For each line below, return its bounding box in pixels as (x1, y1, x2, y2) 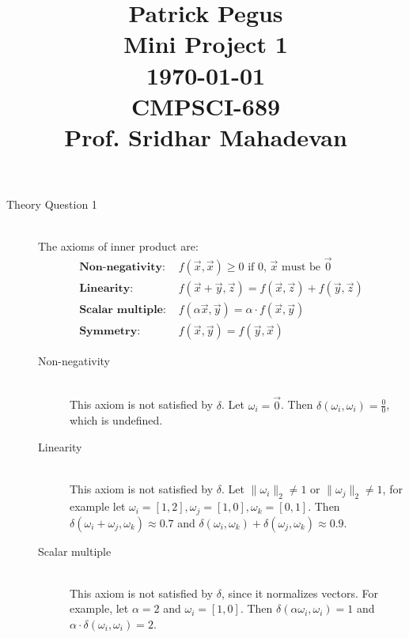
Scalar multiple (38, 542, 112, 559)
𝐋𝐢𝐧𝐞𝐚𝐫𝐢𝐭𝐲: (79, 283, 134, 295)
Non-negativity (38, 353, 111, 369)
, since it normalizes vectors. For (222, 584, 379, 601)
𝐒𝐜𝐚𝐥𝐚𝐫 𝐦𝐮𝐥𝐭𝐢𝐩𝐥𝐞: (79, 304, 166, 316)
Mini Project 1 (123, 28, 288, 60)
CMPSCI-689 (131, 89, 281, 122)
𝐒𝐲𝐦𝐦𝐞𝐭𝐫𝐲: (79, 326, 141, 338)
